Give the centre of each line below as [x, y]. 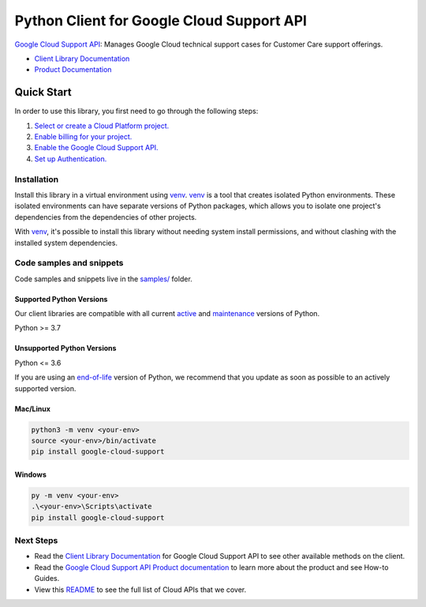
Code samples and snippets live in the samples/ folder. [103, 279]
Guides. [47, 579]
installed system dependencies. [66, 243]
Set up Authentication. [71, 159]
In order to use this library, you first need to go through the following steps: [136, 111]
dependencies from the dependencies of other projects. [106, 217]
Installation [37, 179]
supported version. [45, 388]
